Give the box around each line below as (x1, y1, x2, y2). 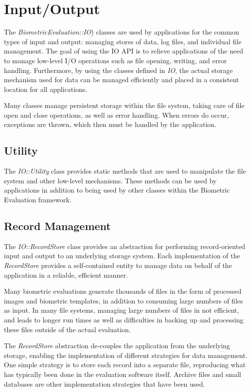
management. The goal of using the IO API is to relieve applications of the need (4, 46, 243, 56)
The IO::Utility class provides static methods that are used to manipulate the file (4, 166, 246, 176)
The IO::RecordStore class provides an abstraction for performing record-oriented (4, 241, 246, 251)
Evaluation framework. (4, 195, 72, 205)
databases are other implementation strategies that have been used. (4, 378, 205, 389)
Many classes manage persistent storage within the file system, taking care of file (4, 100, 245, 110)
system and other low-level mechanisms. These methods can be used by (4, 175, 217, 185)
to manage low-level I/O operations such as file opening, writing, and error (4, 55, 227, 65)
